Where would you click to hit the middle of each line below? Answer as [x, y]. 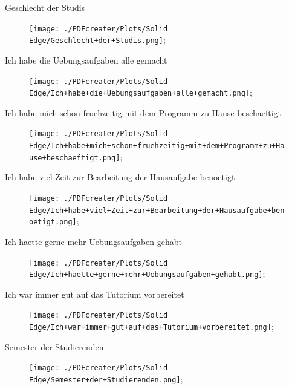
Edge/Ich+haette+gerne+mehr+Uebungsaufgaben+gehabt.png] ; [147, 274]
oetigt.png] [53, 222]
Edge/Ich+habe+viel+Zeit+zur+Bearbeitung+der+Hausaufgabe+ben [157, 210]
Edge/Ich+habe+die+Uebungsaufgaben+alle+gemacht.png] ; [141, 92]
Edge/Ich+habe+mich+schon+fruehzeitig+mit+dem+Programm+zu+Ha [157, 146]
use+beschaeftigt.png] [75, 158]
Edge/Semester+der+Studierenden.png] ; [106, 379]
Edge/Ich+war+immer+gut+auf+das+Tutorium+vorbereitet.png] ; [151, 326]
